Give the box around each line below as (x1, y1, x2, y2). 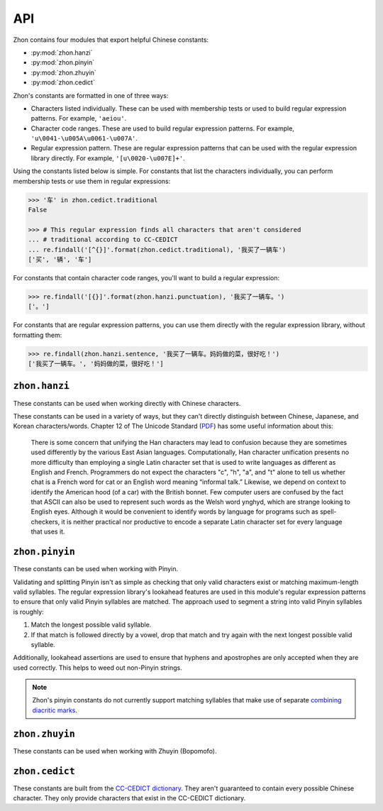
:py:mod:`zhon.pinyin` (30, 58, 95, 67)
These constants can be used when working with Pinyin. (13, 565, 179, 573)
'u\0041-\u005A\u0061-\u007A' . (30, 134, 138, 143)
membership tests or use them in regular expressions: (13, 177, 171, 185)
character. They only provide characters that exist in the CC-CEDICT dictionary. (13, 794, 246, 802)
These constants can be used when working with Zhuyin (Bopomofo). (13, 746, 217, 755)
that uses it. (30, 527, 65, 536)
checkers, (30, 517, 60, 526)
